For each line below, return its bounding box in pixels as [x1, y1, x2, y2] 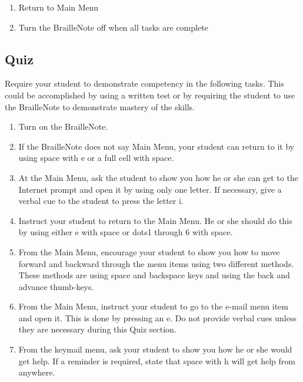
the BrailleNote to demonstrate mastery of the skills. [5, 100, 195, 113]
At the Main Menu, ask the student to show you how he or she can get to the [18, 171, 298, 183]
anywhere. [18, 366, 55, 378]
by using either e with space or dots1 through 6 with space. [18, 226, 233, 238]
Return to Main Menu [18, 1, 98, 13]
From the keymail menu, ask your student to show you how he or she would [18, 343, 292, 355]
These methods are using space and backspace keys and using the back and [18, 269, 290, 281]
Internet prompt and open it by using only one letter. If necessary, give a [18, 183, 282, 195]
